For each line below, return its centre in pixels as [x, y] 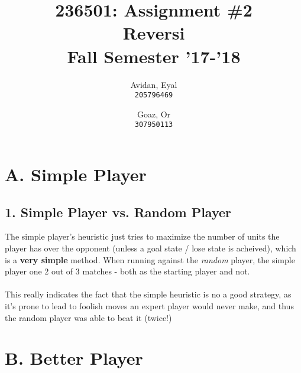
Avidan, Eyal [154, 84]
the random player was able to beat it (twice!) [88, 317]
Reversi [154, 33]
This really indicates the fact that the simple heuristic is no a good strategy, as [148, 294]
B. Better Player [74, 358]
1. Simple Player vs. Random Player [118, 212]
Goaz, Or [154, 114]
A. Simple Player [76, 174]
